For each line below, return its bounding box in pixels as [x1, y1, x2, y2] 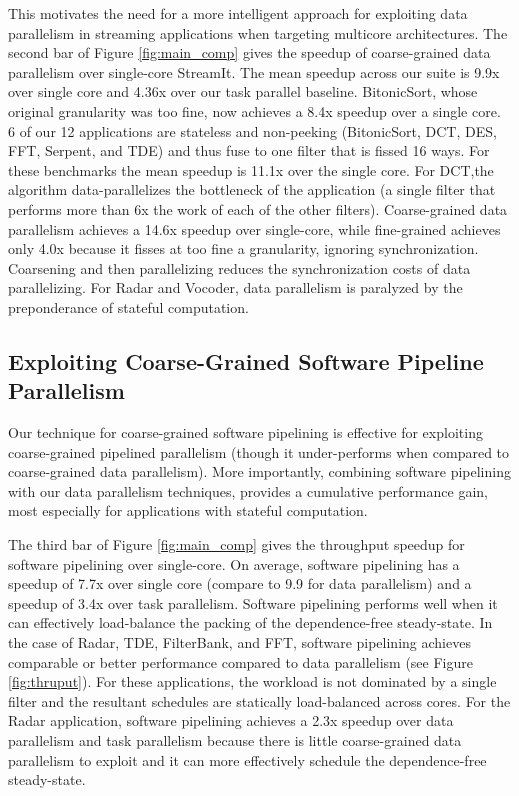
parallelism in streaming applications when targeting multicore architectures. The [8, 22, 508, 43]
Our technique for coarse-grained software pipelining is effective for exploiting [8, 422, 483, 443]
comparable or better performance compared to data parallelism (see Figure [8, 651, 473, 672]
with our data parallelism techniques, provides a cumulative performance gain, [8, 480, 488, 501]
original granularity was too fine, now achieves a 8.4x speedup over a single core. [8, 100, 501, 121]
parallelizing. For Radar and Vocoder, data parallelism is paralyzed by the [8, 277, 463, 298]
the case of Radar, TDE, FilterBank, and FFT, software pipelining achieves [8, 632, 471, 653]
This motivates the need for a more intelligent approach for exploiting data [8, 3, 468, 23]
